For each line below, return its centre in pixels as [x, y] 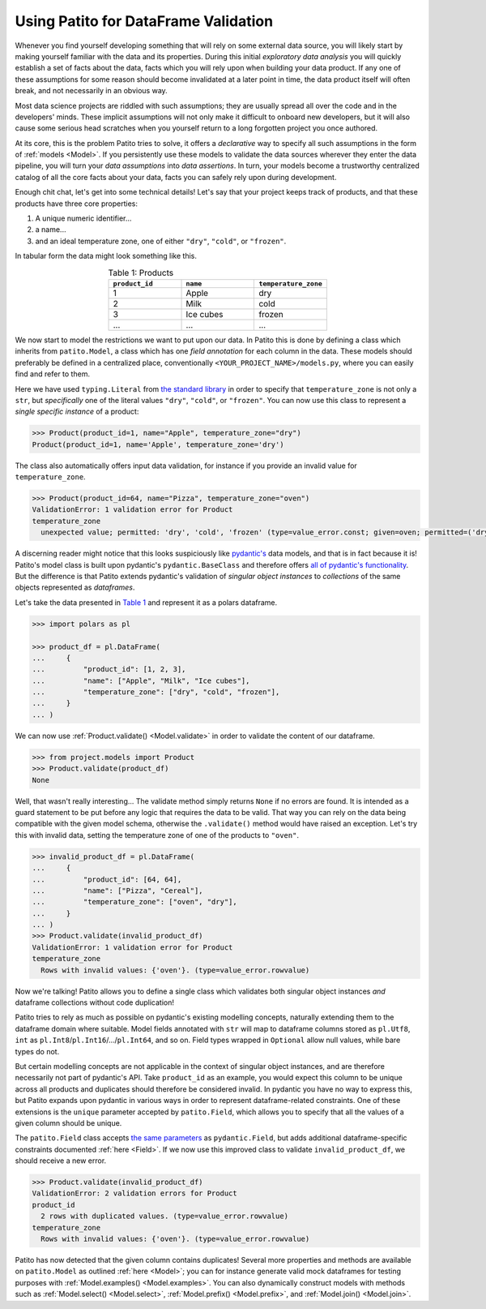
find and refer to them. [53, 374]
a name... [51, 230]
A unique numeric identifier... [83, 218]
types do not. [37, 1051]
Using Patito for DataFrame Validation [144, 21]
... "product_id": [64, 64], [107, 879]
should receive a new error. [61, 1161]
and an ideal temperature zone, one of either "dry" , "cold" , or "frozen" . [161, 241]
